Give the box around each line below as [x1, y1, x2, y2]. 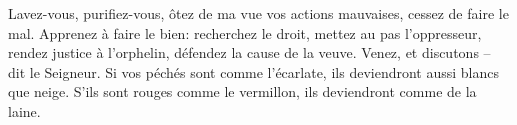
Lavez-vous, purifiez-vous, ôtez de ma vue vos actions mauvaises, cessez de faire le [8, 3, 509, 23]
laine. [8, 100, 41, 121]
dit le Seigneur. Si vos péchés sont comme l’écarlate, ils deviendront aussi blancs [8, 61, 500, 82]
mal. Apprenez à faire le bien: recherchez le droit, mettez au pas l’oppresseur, [8, 22, 482, 43]
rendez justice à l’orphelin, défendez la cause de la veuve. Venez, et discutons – [8, 42, 491, 63]
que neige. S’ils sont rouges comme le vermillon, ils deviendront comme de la [8, 81, 477, 102]
